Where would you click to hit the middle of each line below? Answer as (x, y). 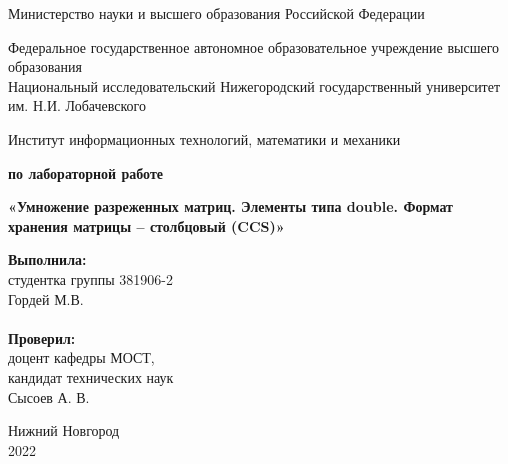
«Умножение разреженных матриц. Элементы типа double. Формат (230, 206)
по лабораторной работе (86, 172)
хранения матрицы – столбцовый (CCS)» (146, 225)
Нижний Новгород (64, 430)
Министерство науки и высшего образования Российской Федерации (216, 13)
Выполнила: (47, 259)
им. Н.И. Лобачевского (77, 105)
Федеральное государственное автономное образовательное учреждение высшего (254, 46)
